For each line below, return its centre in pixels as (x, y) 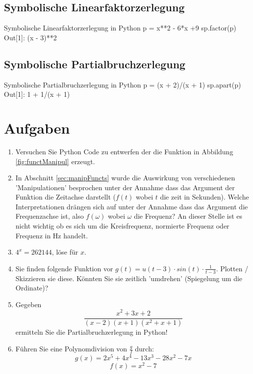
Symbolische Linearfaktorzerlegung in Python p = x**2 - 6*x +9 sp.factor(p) (120, 28)
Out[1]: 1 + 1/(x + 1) (37, 94)
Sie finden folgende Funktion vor (64, 268)
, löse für (65, 252)
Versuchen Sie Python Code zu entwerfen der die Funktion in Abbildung (124, 151)
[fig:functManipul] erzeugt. (55, 161)
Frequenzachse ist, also (50, 216)
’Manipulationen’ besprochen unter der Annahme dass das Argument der (125, 187)
